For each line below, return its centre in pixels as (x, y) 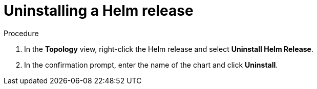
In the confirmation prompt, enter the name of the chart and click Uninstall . (151, 65)
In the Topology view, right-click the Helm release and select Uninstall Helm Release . (169, 49)
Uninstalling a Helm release (99, 11)
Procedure (21, 33)
